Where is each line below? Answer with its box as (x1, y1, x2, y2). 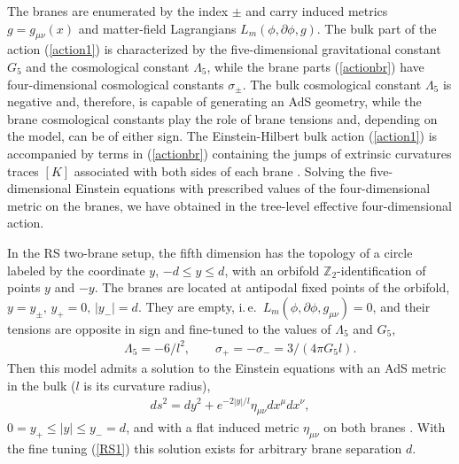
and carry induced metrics (245, 2, 388, 19)
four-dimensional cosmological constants (7, 74, 224, 93)
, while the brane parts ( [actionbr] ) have (206, 57, 424, 75)
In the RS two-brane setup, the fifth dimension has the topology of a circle (7, 243, 413, 261)
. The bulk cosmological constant (242, 74, 422, 93)
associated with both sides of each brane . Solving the (74, 161, 366, 180)
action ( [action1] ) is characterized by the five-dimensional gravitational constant (7, 40, 441, 58)
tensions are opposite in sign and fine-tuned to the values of (7, 319, 331, 337)
